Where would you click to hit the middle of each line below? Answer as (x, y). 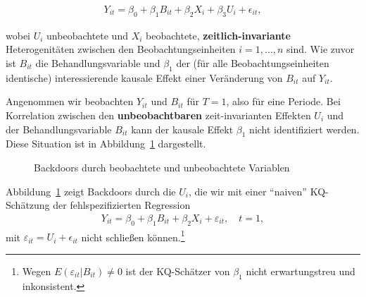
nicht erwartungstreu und (301, 271)
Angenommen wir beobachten (70, 101)
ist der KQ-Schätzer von (178, 271)
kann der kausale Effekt (182, 129)
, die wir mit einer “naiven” (247, 191)
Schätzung (28, 205)
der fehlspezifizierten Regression (122, 205)
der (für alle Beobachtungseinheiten (253, 63)
